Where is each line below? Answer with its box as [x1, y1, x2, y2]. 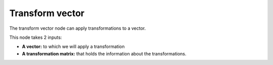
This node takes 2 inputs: [9, 34, 62, 40]
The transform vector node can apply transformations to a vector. [9, 25, 146, 31]
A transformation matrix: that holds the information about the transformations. [22, 50, 187, 56]
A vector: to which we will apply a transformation [22, 43, 125, 50]
